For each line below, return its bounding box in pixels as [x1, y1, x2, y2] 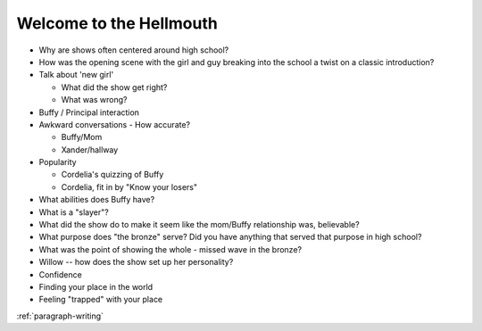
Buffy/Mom [61, 132, 103, 143]
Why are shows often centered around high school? [38, 45, 229, 55]
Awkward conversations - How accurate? [38, 119, 191, 129]
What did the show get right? [61, 81, 168, 93]
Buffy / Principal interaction [38, 107, 140, 118]
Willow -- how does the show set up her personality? [38, 257, 234, 268]
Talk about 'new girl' [38, 70, 114, 80]
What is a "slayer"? [38, 206, 109, 218]
